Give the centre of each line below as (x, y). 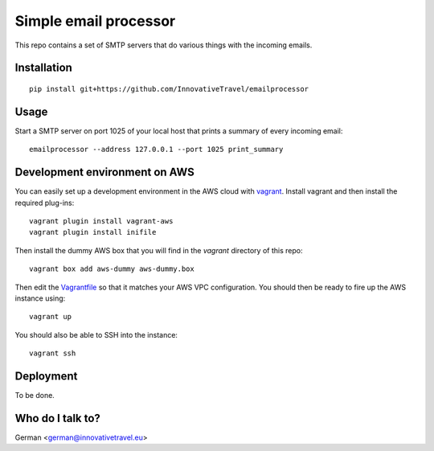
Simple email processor (95, 21)
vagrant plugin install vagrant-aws (101, 221)
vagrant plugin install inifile (93, 232)
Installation (43, 68)
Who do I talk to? (57, 418)
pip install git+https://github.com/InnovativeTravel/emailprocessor (169, 89)
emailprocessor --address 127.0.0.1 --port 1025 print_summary (156, 150)
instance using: (40, 298)
